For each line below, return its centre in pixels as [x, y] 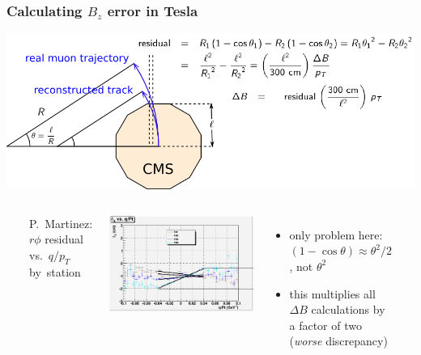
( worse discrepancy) [338, 341]
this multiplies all [332, 293]
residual [64, 239]
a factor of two [325, 325]
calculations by [348, 309]
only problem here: [336, 234]
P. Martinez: [61, 223]
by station [55, 271]
